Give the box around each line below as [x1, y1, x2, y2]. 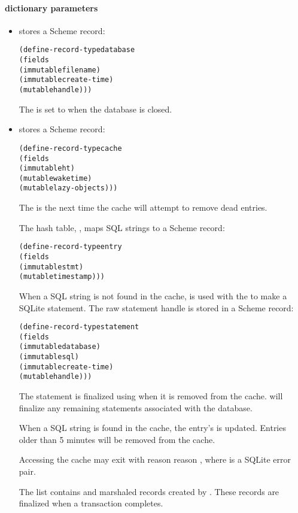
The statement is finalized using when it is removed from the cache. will [19, 390, 283, 402]
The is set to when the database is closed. [19, 102, 172, 115]
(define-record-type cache [19, 144, 122, 153]
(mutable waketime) [19, 174, 92, 183]
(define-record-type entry [19, 242, 122, 251]
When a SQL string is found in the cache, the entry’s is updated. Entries [19, 421, 286, 434]
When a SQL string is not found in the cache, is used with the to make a [19, 289, 287, 302]
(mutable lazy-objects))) [19, 184, 118, 193]
